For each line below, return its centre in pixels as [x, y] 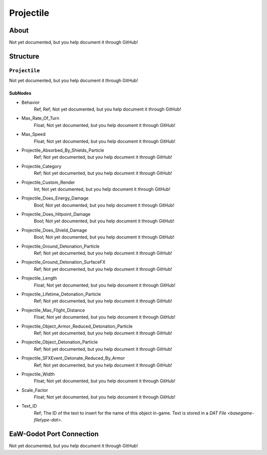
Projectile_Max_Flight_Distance [53, 310]
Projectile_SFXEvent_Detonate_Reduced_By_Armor [73, 358]
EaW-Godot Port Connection [54, 434]
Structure [24, 56]
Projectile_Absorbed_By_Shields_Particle [63, 150]
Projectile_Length [39, 278]
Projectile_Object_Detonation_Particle [60, 342]
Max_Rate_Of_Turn [40, 118]
